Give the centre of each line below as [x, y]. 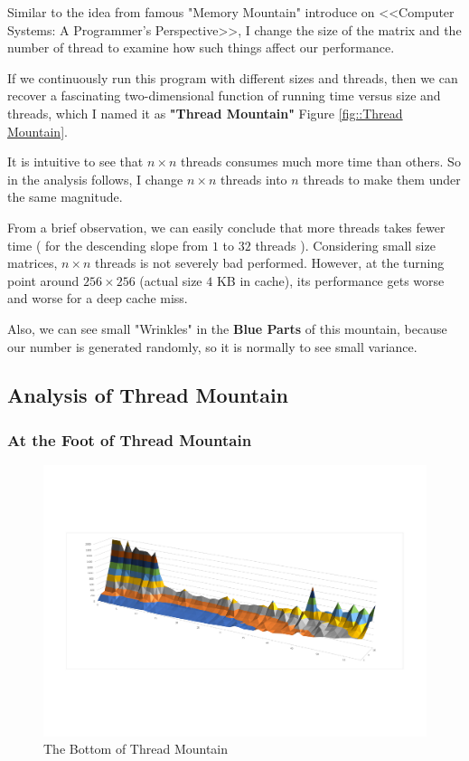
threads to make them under [382, 179]
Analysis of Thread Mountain [148, 395]
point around [43, 280]
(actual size [171, 280]
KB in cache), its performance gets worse [330, 280]
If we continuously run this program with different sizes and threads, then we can [233, 77]
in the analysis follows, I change [95, 179]
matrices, [33, 263]
